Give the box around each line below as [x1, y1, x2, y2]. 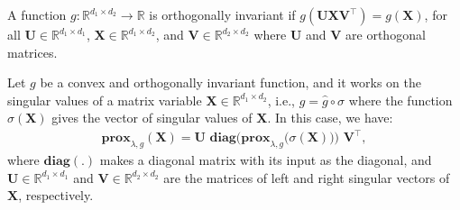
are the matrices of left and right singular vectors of [163, 168, 450, 187]
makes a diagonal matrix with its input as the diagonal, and [99, 151, 432, 169]
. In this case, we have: [267, 108, 393, 127]
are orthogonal [345, 25, 426, 43]
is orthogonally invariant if [149, 5, 296, 23]
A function [7, 5, 67, 23]
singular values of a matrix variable [7, 90, 202, 109]
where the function [348, 90, 453, 109]
